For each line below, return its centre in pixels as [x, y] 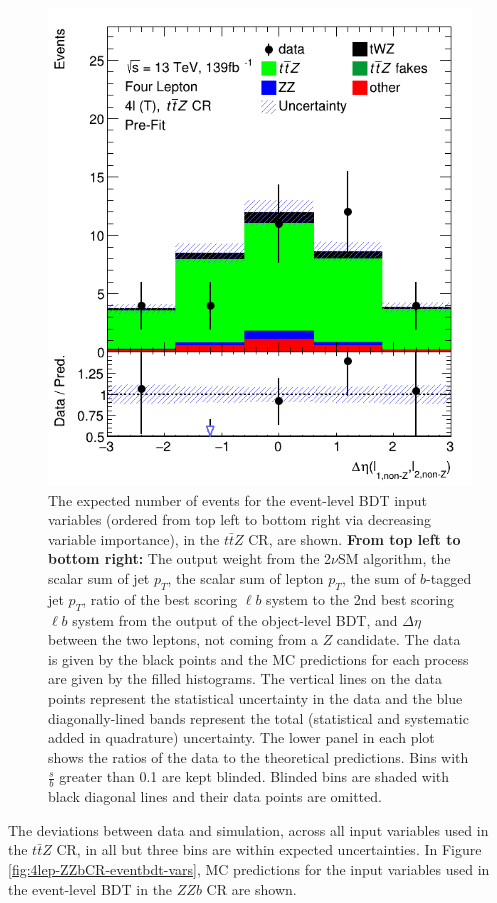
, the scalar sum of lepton [245, 578]
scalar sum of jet [99, 578]
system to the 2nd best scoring [360, 598]
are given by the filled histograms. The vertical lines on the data [245, 678]
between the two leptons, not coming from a [183, 639]
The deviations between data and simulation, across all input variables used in [248, 829]
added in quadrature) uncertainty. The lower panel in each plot [241, 737]
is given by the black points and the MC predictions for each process [258, 658]
